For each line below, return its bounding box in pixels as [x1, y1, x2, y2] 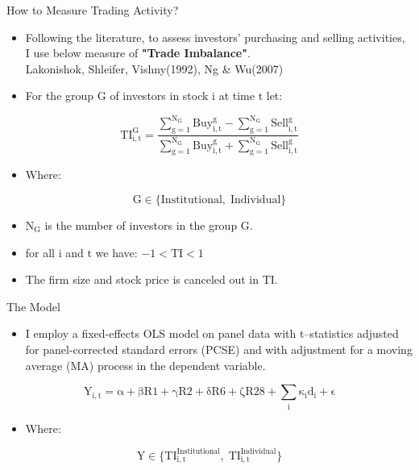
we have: [95, 243, 138, 260]
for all [25, 243, 56, 260]
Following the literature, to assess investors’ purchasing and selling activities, [25, 28, 405, 45]
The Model [6, 297, 60, 314]
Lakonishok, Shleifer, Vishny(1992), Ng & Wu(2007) [25, 60, 284, 77]
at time [218, 87, 255, 104]
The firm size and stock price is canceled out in [25, 271, 259, 288]
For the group [25, 87, 94, 104]
